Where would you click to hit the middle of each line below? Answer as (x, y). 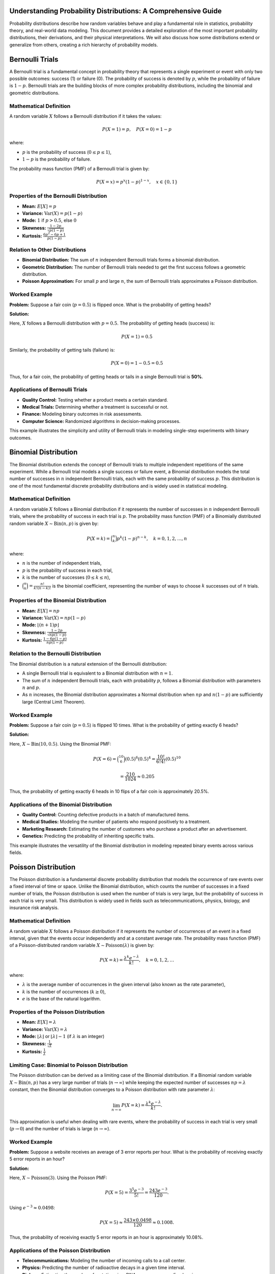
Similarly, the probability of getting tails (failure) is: (62, 350)
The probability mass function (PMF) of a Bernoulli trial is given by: (79, 169)
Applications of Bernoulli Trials (48, 390)
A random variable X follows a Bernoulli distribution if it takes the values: (86, 116)
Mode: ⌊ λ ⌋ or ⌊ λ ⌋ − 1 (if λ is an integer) (63, 1037)
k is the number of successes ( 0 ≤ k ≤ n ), (66, 577)
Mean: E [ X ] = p (39, 206)
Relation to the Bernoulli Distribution (55, 654)
